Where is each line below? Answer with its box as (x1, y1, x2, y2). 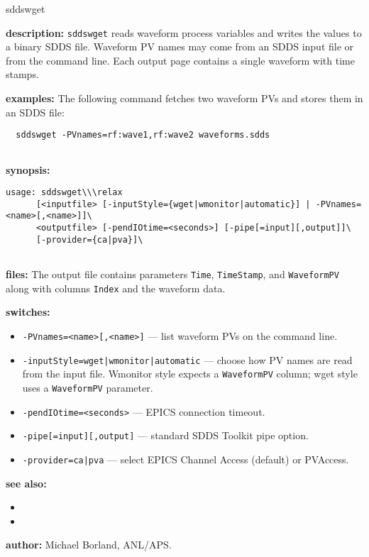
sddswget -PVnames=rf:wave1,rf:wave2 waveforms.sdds (16, 130, 270, 140)
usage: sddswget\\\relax (6, 187, 123, 198)
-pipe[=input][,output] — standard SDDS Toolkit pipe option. (22, 428, 309, 443)
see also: (6, 475, 47, 490)
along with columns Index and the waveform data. (6, 280, 226, 295)
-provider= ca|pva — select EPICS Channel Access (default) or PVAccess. (22, 451, 349, 466)
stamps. (6, 67, 39, 82)
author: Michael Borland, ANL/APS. (6, 537, 172, 552)
